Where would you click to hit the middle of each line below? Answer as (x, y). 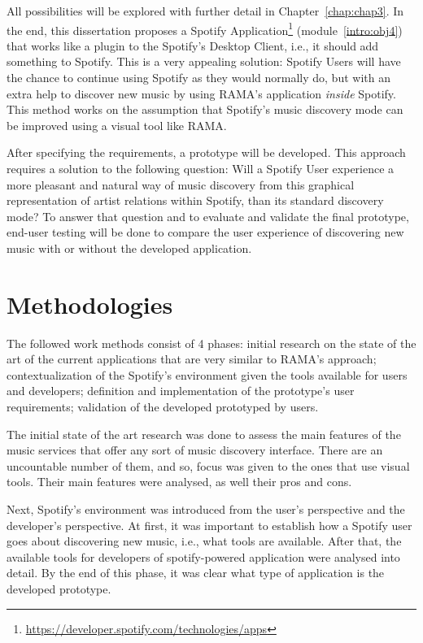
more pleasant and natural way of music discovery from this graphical (181, 184)
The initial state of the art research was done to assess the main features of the (204, 434)
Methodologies (90, 304)
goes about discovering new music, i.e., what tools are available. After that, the (204, 541)
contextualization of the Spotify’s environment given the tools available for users (207, 374)
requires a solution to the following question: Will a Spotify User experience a (201, 168)
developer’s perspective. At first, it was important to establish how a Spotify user (209, 525)
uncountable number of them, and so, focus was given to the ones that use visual (208, 465)
